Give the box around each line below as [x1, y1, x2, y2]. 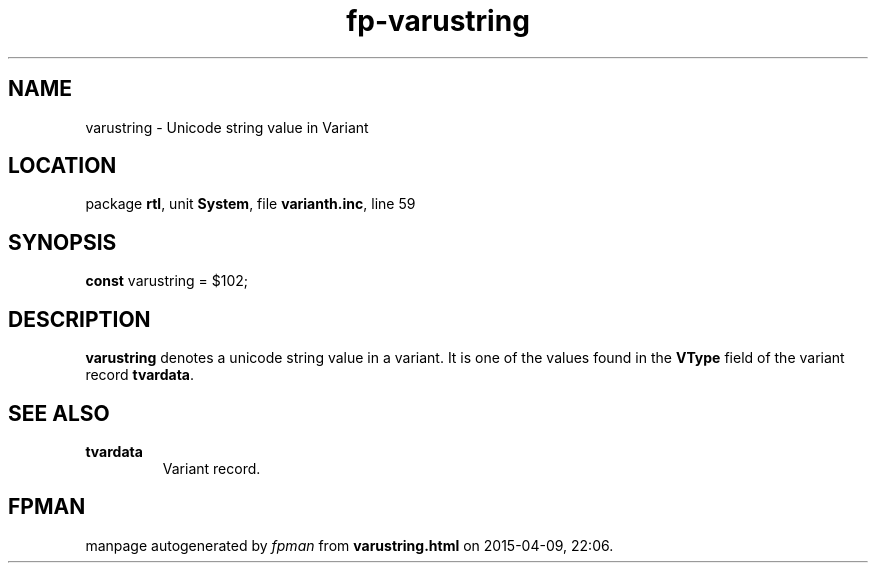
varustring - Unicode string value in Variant [85, 118, 369, 136]
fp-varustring [346, 4, 530, 38]
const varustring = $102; [85, 272, 249, 290]
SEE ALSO [8, 400, 110, 426]
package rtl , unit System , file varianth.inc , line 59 [85, 195, 416, 213]
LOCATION [8, 153, 117, 179]
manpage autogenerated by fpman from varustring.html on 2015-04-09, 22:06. [85, 536, 614, 554]
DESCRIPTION [8, 306, 151, 332]
